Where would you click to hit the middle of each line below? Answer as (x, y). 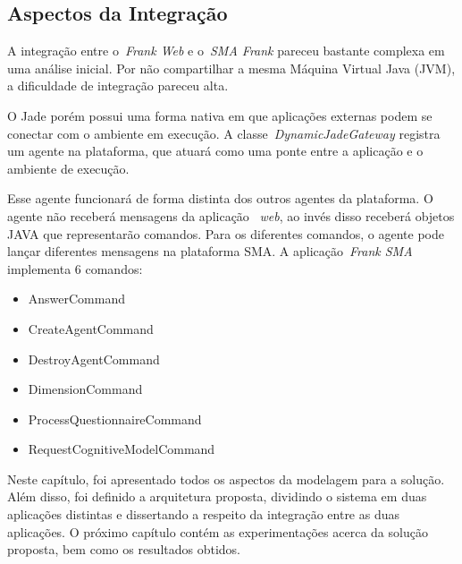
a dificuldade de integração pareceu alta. (118, 85)
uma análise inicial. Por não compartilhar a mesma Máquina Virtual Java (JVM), (231, 68)
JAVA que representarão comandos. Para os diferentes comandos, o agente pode (226, 233)
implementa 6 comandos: (75, 268)
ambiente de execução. (68, 168)
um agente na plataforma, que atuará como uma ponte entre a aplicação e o (215, 151)
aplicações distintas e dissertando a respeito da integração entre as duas (204, 514)
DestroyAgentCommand (94, 359)
